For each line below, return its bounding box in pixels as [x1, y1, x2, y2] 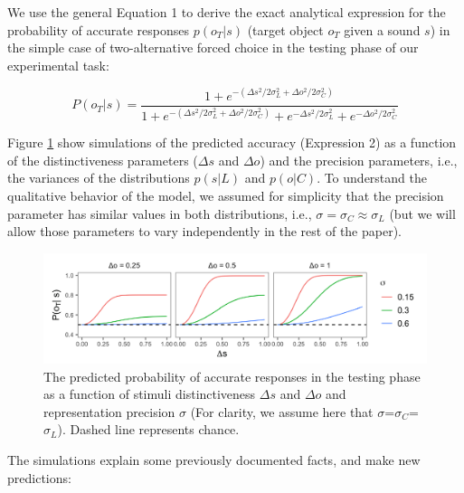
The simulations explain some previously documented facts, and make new [7, 450, 421, 469]
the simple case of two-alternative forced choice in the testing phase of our [7, 38, 419, 57]
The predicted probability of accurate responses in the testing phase [43, 366, 421, 385]
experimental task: [7, 55, 109, 74]
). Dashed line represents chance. [57, 420, 240, 439]
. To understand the [317, 168, 427, 187]
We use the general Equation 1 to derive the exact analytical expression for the [7, 3, 446, 21]
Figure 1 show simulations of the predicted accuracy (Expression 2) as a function [7, 133, 457, 152]
